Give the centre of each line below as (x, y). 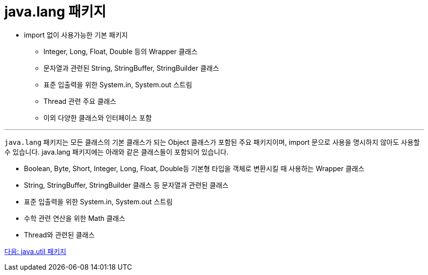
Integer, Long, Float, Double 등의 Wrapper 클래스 (121, 51)
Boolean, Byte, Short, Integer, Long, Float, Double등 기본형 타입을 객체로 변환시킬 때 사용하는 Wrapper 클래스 (194, 168)
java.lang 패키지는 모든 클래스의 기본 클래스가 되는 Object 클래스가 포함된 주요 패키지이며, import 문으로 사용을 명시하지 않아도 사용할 (212, 142)
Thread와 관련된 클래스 (60, 235)
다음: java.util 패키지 (35, 251)
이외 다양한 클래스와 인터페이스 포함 (98, 118)
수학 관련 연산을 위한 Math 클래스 (75, 218)
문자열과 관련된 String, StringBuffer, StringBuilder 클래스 (131, 68)
